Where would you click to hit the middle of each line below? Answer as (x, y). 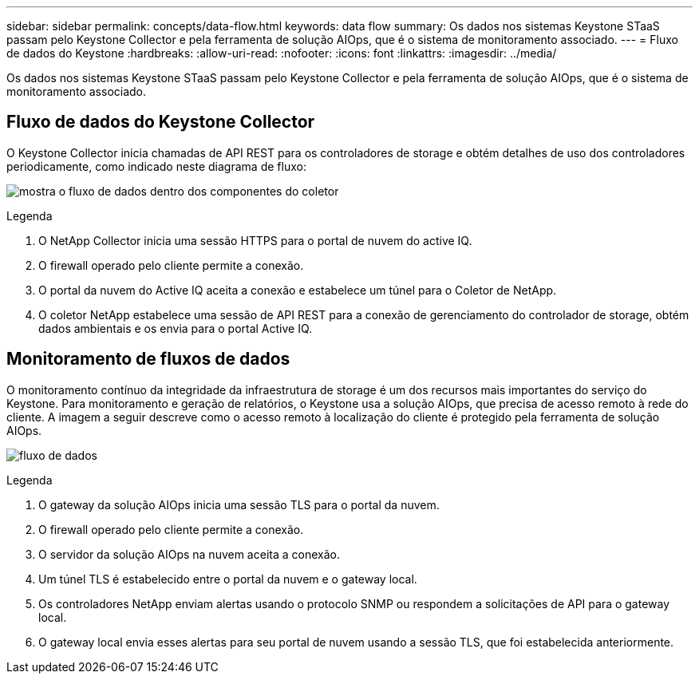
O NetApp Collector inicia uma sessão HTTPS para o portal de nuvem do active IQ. (255, 240)
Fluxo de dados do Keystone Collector (161, 122)
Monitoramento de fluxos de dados (148, 359)
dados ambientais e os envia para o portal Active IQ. (176, 328)
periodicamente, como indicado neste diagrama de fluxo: (156, 166)
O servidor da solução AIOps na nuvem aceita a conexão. (189, 554)
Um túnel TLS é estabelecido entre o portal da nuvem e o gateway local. (228, 579)
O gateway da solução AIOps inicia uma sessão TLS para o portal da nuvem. (239, 504)
